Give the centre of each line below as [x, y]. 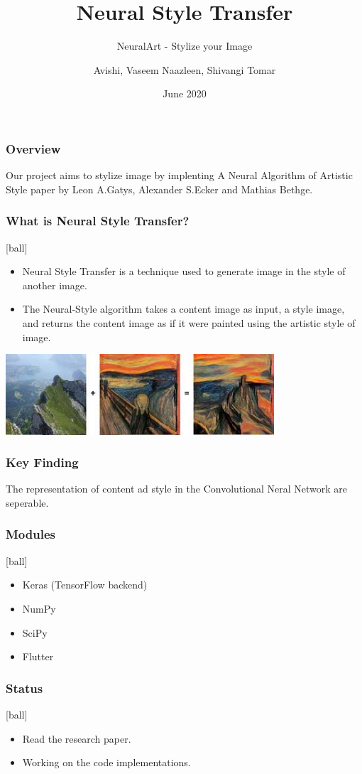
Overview [33, 148]
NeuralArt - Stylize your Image [185, 46]
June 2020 [185, 93]
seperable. [27, 502]
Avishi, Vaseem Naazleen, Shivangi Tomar [185, 69]
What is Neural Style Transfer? [98, 221]
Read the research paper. [77, 738]
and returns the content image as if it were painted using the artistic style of [189, 322]
